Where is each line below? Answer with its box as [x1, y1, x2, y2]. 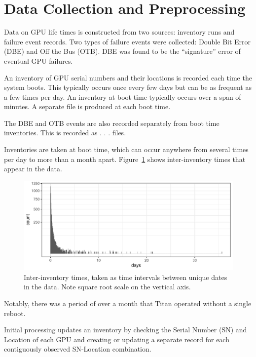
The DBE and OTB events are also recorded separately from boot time [4, 118, 219, 128]
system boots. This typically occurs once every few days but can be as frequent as [4, 82, 252, 92]
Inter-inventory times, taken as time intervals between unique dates [24, 272, 227, 282]
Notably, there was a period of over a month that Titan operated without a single [4, 298, 252, 308]
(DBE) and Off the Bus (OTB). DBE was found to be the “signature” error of [4, 46, 241, 56]
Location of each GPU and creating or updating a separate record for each [4, 334, 229, 344]
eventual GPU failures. [4, 55, 73, 66]
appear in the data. [4, 163, 62, 174]
